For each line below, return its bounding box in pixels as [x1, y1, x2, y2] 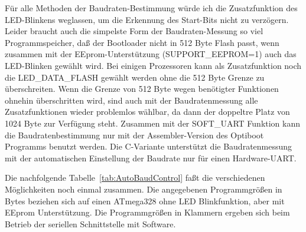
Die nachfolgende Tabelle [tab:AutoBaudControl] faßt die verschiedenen [5, 171, 265, 184]
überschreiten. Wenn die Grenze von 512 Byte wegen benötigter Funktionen [5, 82, 279, 95]
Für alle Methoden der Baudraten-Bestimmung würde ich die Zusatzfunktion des [5, 2, 298, 14]
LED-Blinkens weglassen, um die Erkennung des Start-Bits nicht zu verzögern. [5, 13, 289, 25]
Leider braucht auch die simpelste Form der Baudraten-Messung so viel [5, 25, 263, 37]
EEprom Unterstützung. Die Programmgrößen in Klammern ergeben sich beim [5, 206, 290, 218]
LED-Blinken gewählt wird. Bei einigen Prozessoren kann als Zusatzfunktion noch [5, 59, 302, 71]
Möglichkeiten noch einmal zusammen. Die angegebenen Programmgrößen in [5, 183, 282, 195]
